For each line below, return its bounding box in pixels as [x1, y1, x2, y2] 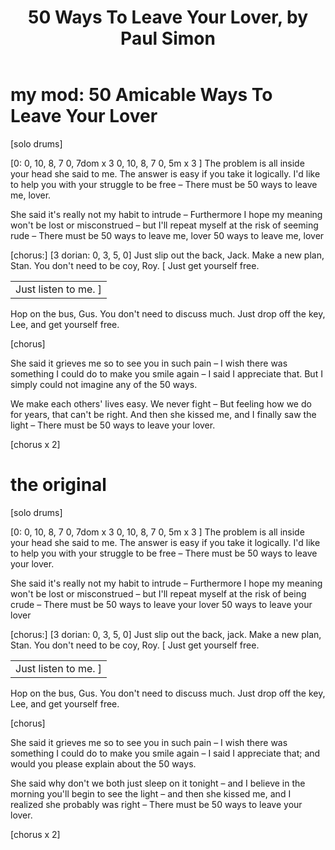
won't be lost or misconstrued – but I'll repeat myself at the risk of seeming [10, 219, 319, 231]
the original [10, 474, 107, 496]
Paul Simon [120, 27, 216, 50]
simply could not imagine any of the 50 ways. [10, 378, 198, 390]
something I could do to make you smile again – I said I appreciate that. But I [10, 367, 323, 380]
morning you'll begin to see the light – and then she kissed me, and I [10, 787, 292, 800]
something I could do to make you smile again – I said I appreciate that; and [10, 747, 321, 759]
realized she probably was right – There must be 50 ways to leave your [10, 798, 303, 810]
